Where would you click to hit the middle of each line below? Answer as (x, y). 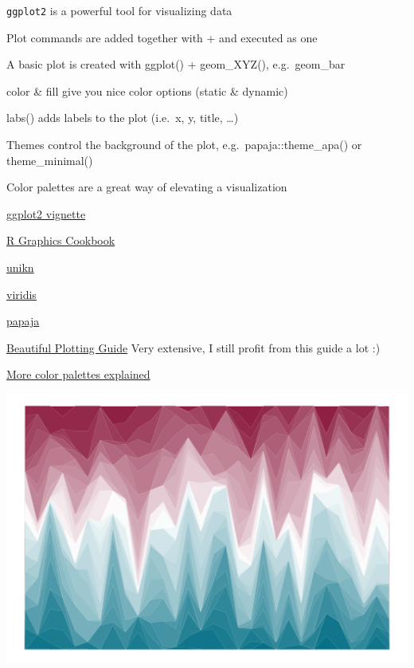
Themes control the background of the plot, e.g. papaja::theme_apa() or (184, 145)
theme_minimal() (50, 160)
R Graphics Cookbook (61, 240)
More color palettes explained (78, 374)
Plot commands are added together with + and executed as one (162, 37)
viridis (21, 294)
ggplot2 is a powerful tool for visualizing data (119, 10)
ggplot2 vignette (46, 213)
